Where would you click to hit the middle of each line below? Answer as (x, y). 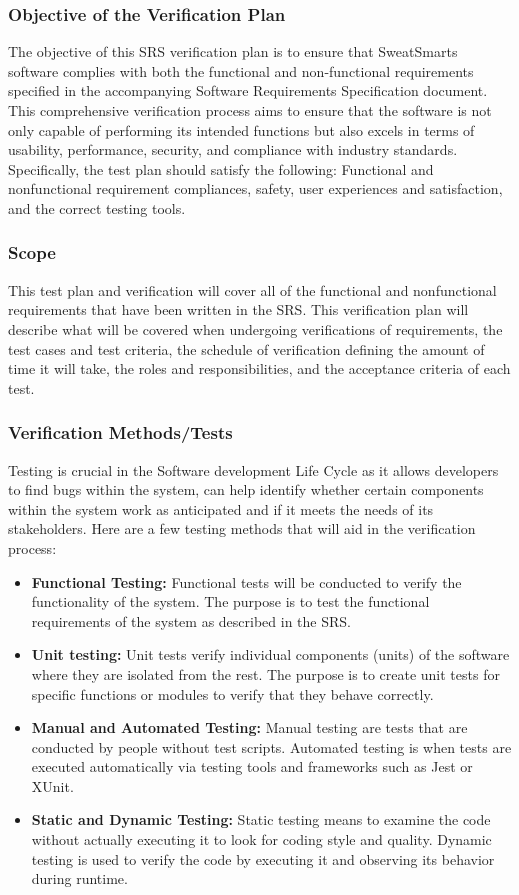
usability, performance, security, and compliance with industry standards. (233, 149)
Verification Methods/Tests (120, 432)
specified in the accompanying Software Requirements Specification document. (248, 90)
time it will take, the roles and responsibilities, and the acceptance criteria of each (259, 368)
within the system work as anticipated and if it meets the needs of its (221, 508)
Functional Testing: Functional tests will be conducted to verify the (246, 581)
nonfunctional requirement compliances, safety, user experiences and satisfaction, (255, 188)
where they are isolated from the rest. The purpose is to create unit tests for (265, 673)
